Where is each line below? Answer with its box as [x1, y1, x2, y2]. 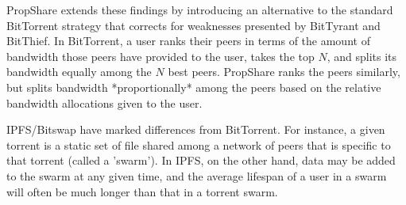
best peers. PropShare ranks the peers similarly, [168, 63, 400, 80]
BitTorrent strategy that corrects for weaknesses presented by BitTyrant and [6, 17, 381, 33]
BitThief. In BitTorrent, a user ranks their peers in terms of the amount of [6, 32, 370, 49]
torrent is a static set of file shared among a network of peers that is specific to [6, 136, 391, 153]
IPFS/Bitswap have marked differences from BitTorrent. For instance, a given [6, 121, 385, 138]
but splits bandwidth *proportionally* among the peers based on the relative [6, 78, 381, 95]
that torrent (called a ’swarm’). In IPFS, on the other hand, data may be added [6, 152, 396, 169]
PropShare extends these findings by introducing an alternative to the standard [6, 2, 393, 17]
